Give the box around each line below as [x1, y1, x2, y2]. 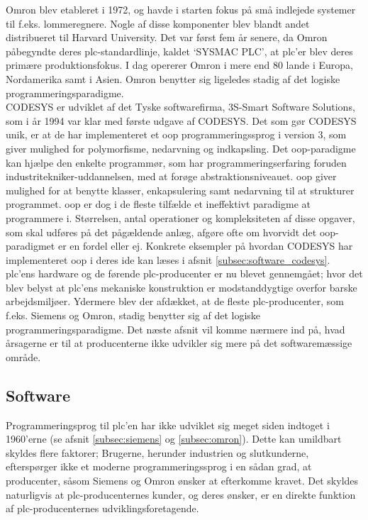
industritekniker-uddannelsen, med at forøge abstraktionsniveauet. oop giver [6, 169, 337, 184]
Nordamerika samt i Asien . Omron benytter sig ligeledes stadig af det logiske [6, 71, 340, 86]
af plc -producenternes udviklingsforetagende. [6, 501, 199, 516]
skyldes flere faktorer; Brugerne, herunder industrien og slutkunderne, [6, 445, 309, 460]
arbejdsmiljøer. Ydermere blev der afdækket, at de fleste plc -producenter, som [6, 294, 344, 309]
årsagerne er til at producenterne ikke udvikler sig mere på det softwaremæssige [6, 336, 352, 350]
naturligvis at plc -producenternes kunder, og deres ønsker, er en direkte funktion [6, 487, 356, 502]
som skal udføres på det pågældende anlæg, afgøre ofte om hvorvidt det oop [6, 224, 336, 239]
